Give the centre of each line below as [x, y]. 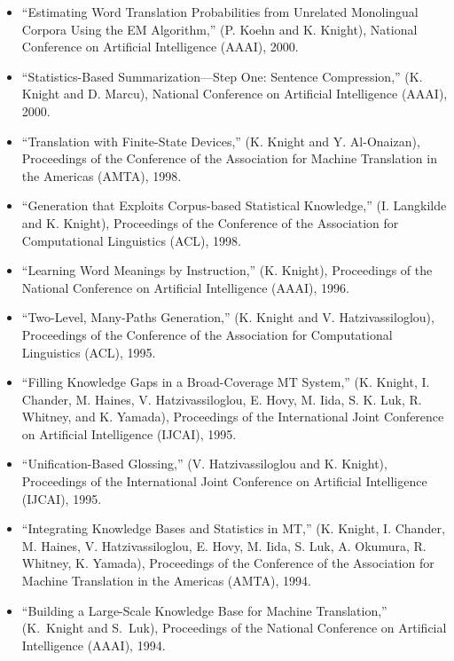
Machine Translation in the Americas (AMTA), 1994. [166, 581]
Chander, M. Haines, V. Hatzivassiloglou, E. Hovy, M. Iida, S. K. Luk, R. [222, 399]
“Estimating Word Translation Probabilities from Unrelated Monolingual [220, 12]
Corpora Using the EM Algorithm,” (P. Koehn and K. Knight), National [219, 29]
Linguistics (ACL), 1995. [89, 352]
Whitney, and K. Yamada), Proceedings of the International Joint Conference [233, 417]
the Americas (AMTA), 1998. [102, 175]
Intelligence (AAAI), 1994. [94, 645]
